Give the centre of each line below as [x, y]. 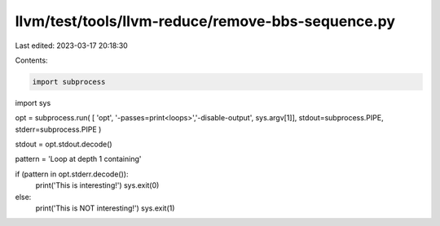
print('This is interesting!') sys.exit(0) [97, 185]
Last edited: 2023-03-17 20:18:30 [71, 46]
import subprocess [69, 82]
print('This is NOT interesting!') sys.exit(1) [105, 208]
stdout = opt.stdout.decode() [64, 144]
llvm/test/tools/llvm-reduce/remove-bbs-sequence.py [205, 21]
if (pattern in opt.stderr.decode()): [72, 174]
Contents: [31, 60]
